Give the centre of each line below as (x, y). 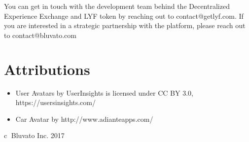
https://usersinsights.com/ (56, 102)
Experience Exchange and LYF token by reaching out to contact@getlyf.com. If (124, 16)
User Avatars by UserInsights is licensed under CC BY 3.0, (104, 92)
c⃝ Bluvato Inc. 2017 (34, 135)
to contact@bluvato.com (40, 35)
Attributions (47, 69)
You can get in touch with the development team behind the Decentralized (117, 6)
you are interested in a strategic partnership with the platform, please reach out (125, 25)
